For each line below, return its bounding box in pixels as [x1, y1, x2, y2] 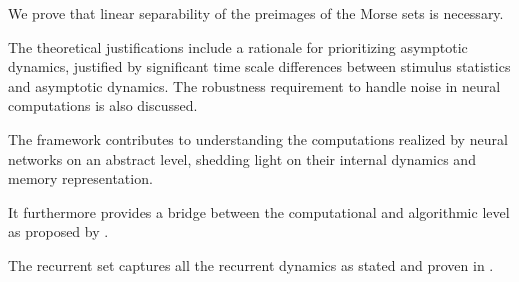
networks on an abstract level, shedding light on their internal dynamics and [8, 148, 476, 169]
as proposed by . [8, 221, 109, 242]
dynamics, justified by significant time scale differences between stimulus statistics [8, 56, 511, 77]
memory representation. [8, 168, 153, 189]
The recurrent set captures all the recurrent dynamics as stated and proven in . [8, 254, 494, 275]
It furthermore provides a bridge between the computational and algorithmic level [8, 201, 510, 222]
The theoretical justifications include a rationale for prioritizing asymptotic [8, 36, 468, 57]
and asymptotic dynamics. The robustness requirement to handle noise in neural [8, 75, 501, 96]
